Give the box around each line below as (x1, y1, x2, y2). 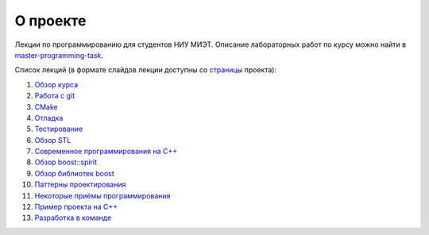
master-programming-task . (14, 50, 103, 60)
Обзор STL (34, 135, 71, 144)
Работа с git (34, 91, 75, 101)
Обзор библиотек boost (34, 168, 114, 178)
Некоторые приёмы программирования (34, 191, 171, 200)
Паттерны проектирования (34, 179, 126, 190)
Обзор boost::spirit (34, 157, 97, 167)
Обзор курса (34, 79, 79, 89)
